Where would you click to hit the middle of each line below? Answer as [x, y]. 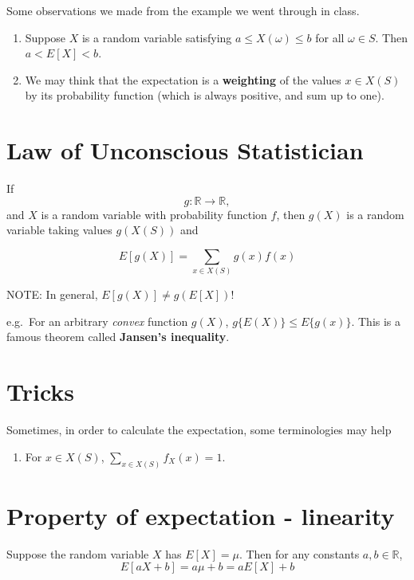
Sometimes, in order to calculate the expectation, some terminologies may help [199, 430]
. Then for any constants [299, 553]
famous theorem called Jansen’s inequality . [118, 337]
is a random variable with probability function [154, 214]
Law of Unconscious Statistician [185, 150]
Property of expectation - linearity [201, 515]
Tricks [41, 392]
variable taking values [59, 230]
